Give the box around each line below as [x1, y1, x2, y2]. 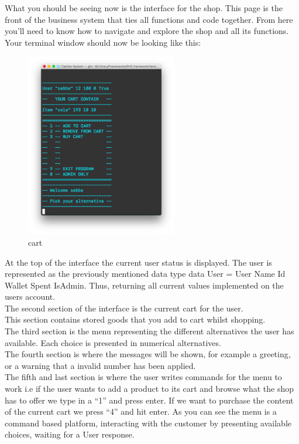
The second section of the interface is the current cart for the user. [5, 301, 243, 314]
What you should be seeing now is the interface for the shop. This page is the [5, 2, 283, 13]
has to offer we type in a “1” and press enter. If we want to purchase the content [5, 394, 294, 406]
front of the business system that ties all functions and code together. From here [5, 13, 293, 25]
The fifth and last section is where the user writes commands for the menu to [5, 371, 282, 383]
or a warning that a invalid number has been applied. [5, 359, 196, 371]
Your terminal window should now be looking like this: [5, 36, 201, 48]
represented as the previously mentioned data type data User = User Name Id [5, 267, 286, 280]
